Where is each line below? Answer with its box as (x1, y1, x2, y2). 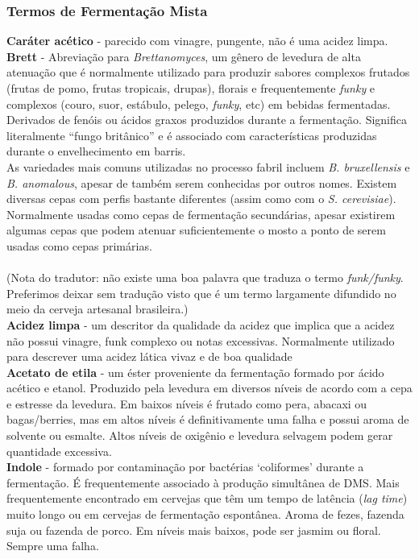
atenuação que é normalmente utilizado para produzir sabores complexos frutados (6, 64, 410, 81)
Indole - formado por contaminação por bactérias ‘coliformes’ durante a (6, 458, 364, 475)
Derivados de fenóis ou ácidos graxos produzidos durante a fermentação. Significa (6, 111, 408, 128)
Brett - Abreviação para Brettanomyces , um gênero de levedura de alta (6, 48, 361, 64)
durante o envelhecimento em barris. (6, 143, 186, 159)
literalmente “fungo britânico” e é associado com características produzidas (6, 126, 377, 143)
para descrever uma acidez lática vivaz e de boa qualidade (6, 348, 292, 365)
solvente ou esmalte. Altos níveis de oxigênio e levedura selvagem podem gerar (6, 427, 393, 444)
